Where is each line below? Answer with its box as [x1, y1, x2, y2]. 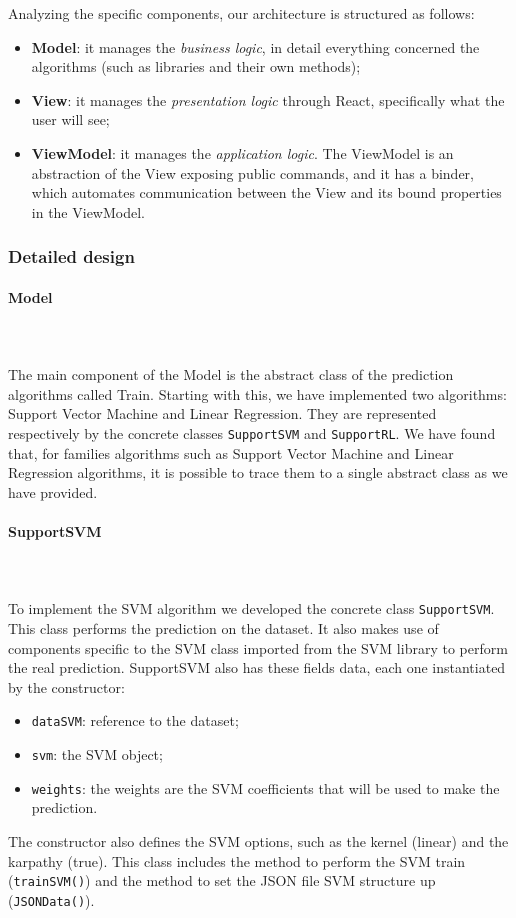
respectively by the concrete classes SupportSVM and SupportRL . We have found [8, 422, 496, 443]
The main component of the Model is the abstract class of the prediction [8, 364, 454, 385]
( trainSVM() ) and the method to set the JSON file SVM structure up [8, 870, 436, 891]
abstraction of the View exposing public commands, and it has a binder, [31, 162, 474, 183]
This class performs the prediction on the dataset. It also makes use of [8, 618, 439, 639]
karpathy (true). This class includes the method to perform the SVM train [8, 850, 466, 871]
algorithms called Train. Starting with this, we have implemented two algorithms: [8, 383, 507, 404]
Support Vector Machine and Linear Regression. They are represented [8, 403, 437, 424]
